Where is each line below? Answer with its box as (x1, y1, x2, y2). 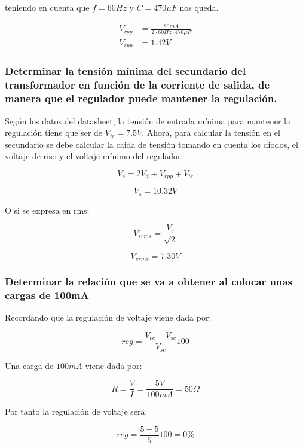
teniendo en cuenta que (5, 1, 90, 13)
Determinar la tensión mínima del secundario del (5, 63, 246, 78)
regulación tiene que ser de (5, 126, 103, 139)
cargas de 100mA (5, 288, 89, 303)
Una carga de (5, 359, 54, 371)
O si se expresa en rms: (5, 203, 90, 216)
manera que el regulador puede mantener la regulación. (5, 91, 277, 106)
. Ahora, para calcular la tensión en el (142, 126, 280, 139)
